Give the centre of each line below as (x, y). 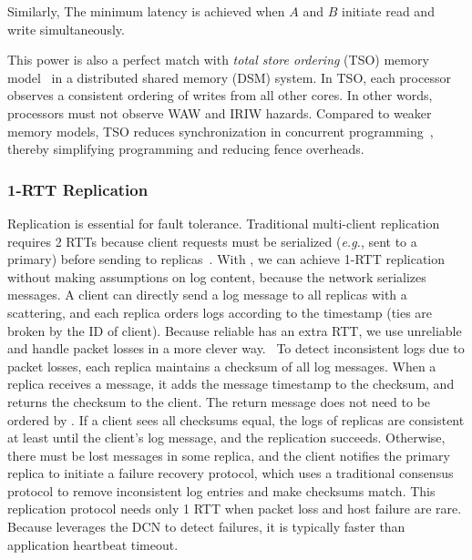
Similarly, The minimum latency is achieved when (146, 11)
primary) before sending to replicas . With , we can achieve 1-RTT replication (226, 259)
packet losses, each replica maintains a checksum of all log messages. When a (222, 366)
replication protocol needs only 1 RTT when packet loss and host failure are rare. (235, 509)
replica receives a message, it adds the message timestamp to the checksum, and (231, 384)
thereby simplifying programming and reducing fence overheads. (186, 149)
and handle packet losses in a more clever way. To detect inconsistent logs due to (236, 348)
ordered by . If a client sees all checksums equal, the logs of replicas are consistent (236, 419)
